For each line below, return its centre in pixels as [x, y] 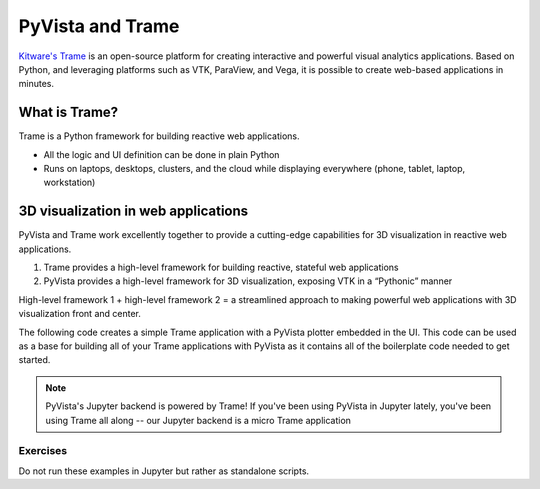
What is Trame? [68, 112]
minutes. [36, 84]
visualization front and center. [80, 314]
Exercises [43, 451]
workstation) [69, 182]
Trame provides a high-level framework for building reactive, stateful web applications [221, 267]
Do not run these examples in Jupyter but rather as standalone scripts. [164, 471]
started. [34, 360]
